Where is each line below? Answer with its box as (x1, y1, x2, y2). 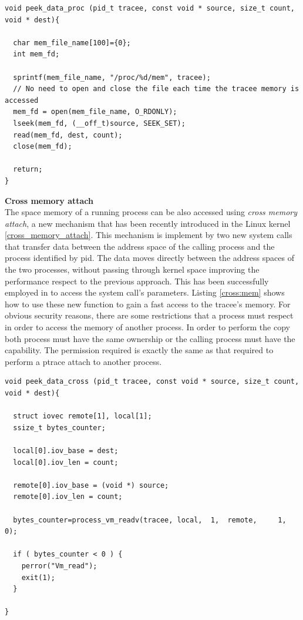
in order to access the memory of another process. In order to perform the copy (5, 321, 290, 333)
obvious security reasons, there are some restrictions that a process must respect (5, 309, 294, 321)
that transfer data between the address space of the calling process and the (5, 240, 275, 252)
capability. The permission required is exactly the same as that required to (5, 344, 274, 356)
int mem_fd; (13, 50, 60, 59)
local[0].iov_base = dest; (13, 446, 119, 455)
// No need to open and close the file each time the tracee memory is (13, 85, 299, 93)
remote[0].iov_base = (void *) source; (13, 481, 169, 490)
